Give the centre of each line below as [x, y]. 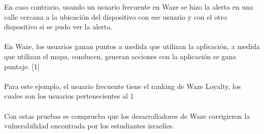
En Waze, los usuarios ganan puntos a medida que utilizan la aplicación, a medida [132, 46]
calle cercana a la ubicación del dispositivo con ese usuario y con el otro [116, 16]
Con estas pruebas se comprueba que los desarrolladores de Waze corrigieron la [127, 116]
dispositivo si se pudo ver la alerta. [58, 27]
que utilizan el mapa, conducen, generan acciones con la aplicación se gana [120, 56]
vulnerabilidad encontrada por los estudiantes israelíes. [89, 126]
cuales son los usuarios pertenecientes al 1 [69, 96]
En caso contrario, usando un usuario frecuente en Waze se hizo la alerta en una [129, 7]
